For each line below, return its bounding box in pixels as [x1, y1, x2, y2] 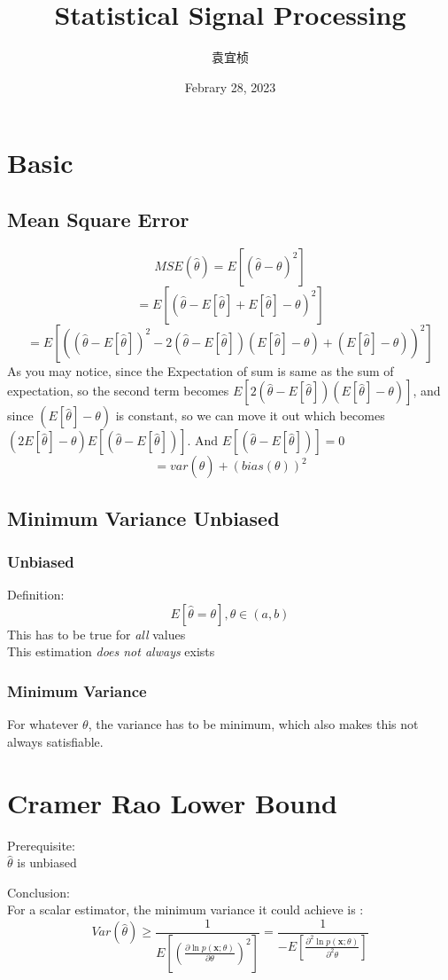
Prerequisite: [7, 835, 75, 854]
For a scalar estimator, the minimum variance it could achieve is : [7, 900, 364, 919]
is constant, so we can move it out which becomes [115, 406, 385, 425]
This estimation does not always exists [7, 642, 215, 661]
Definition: [7, 585, 65, 604]
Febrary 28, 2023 [184, 77, 276, 96]
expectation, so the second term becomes [7, 381, 229, 400]
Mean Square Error [7, 205, 189, 232]
